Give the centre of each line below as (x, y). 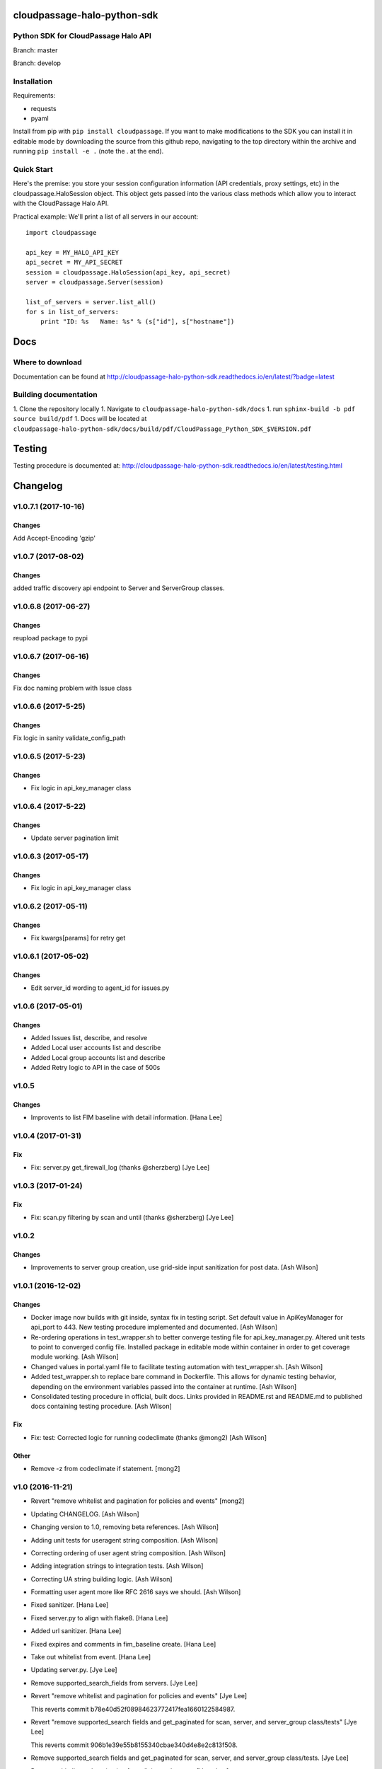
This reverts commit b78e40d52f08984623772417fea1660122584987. (133, 1709)
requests (44, 108)
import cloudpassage (61, 232)
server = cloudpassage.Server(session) (95, 282)
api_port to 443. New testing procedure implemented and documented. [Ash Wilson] (154, 1327)
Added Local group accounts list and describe (98, 1057)
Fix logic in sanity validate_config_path (70, 738)
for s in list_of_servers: (73, 312)
